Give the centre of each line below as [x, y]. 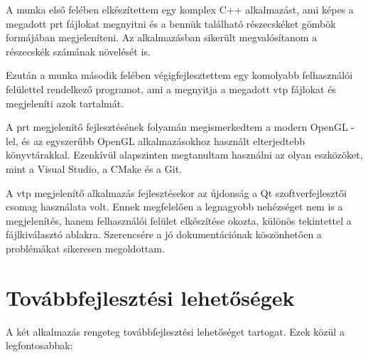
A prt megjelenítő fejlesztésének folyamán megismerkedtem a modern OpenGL [177, 127]
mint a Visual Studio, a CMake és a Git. [94, 168]
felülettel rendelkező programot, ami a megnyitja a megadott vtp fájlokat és [171, 89]
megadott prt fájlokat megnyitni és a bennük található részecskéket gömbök [171, 23]
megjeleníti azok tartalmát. [65, 103]
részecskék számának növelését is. [78, 51]
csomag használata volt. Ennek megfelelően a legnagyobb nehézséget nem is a [174, 207]
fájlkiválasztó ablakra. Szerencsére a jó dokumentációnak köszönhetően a [164, 234]
